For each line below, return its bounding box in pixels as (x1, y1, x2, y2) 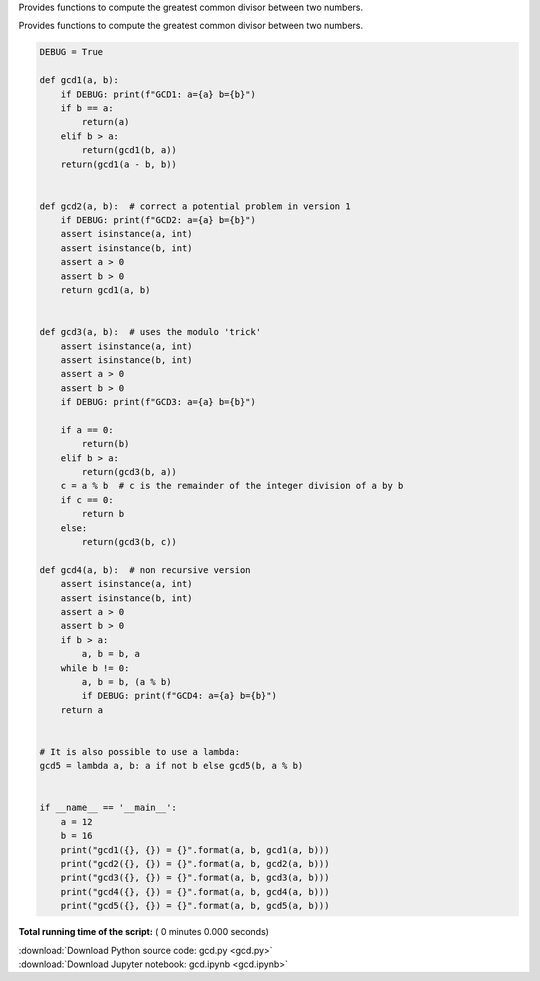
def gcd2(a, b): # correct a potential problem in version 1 (39, 200, 351, 212)
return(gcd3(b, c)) (81, 536, 177, 548)
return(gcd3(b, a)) (81, 466, 177, 478)
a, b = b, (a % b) (81, 676, 172, 687)
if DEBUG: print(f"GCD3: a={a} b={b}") (60, 396, 257, 408)
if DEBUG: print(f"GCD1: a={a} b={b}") (60, 88, 257, 100)
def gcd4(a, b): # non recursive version (39, 564, 251, 575)
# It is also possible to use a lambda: (39, 746, 240, 757)
